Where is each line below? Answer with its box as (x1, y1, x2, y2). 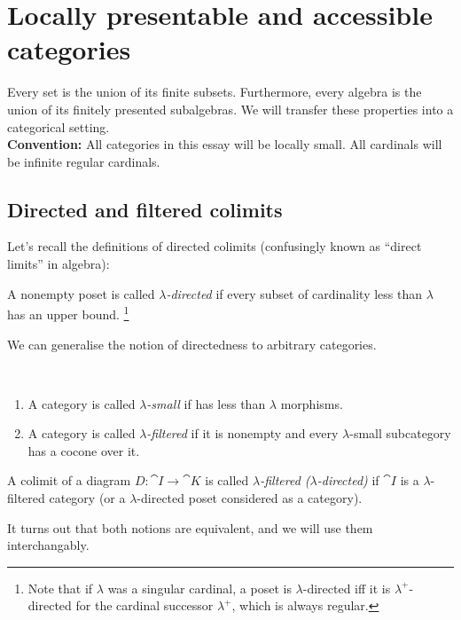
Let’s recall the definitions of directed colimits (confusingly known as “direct (7, 237, 422, 255)
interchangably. (7, 536, 90, 554)
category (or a (49, 489, 126, 507)
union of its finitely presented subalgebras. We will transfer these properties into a (7, 99, 454, 118)
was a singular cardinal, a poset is (107, 578, 292, 597)
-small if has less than (146, 394, 266, 412)
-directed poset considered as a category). (137, 489, 363, 507)
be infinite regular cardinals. (7, 152, 160, 170)
